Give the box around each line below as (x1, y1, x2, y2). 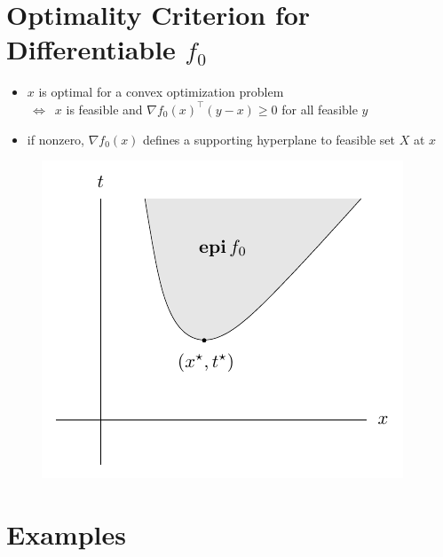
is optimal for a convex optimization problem (38, 82, 284, 101)
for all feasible (281, 99, 358, 118)
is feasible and (66, 99, 143, 118)
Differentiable (6, 31, 176, 67)
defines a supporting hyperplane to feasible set (143, 129, 395, 148)
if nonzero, (27, 129, 85, 148)
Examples (6, 515, 126, 552)
